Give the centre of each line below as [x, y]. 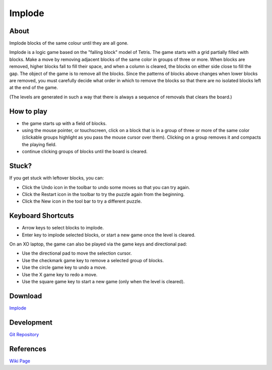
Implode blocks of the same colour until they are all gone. [69, 43]
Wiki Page [20, 361]
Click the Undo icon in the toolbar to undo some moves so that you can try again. [106, 187]
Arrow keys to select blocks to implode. [63, 228]
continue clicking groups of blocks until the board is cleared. [85, 152]
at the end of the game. [33, 88]
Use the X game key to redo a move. [60, 274]
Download [26, 296]
